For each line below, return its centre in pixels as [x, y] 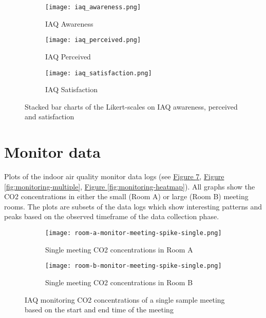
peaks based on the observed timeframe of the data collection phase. [112, 216]
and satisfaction [50, 116]
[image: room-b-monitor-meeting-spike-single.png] [134, 266]
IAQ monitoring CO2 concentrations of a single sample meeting [125, 299]
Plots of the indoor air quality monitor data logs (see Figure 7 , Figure [114, 176]
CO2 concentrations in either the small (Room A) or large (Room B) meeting [126, 196]
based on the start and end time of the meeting [99, 310]
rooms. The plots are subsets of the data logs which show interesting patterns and [133, 206]
